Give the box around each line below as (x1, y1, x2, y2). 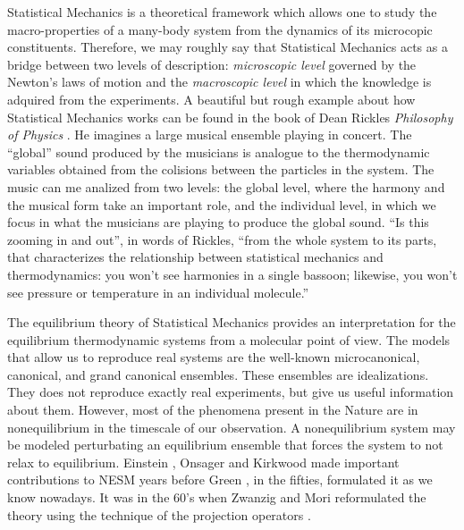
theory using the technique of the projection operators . (7, 505, 311, 524)
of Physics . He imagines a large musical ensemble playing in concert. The (7, 125, 412, 144)
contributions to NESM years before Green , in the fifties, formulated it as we (7, 470, 433, 489)
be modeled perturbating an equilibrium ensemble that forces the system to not (7, 435, 443, 454)
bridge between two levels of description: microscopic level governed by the (7, 55, 417, 73)
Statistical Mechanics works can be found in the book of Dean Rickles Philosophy (7, 107, 453, 126)
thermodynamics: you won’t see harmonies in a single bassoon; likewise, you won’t (7, 265, 458, 283)
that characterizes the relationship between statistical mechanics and (7, 248, 384, 266)
